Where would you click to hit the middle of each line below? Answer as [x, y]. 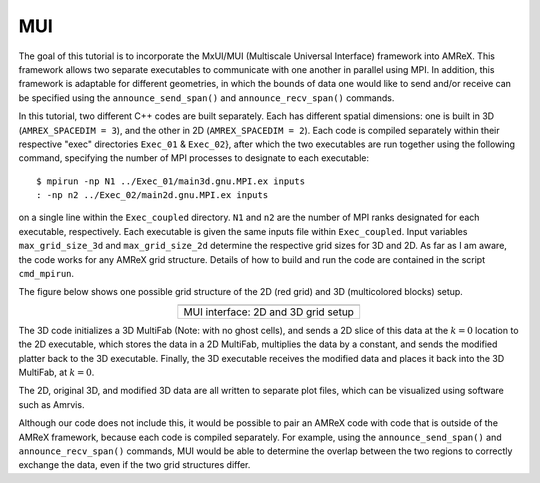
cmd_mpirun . [46, 274]
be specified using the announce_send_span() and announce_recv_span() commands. [206, 97]
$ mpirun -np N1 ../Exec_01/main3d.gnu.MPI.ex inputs [170, 181]
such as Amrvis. [51, 404]
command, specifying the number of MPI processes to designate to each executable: [194, 158]
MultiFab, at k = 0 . [56, 372]
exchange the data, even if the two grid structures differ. [134, 465]
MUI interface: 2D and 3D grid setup [269, 312]
